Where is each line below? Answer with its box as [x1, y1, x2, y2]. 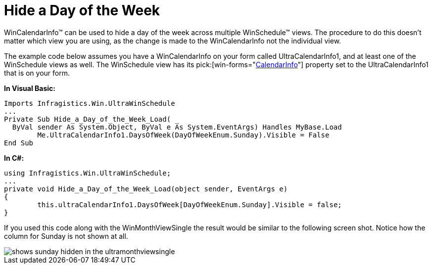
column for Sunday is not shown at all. [4, 231, 128, 240]
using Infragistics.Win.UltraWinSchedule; [4, 169, 171, 177]
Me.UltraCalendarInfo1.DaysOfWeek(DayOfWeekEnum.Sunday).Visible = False [37, 131, 330, 139]
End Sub [4, 138, 34, 147]
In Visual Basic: [4, 84, 55, 92]
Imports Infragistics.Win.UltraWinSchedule [4, 99, 175, 107]
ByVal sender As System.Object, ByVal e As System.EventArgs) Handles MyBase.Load [12, 123, 342, 131]
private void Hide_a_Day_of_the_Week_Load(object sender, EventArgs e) [4, 184, 288, 193]
